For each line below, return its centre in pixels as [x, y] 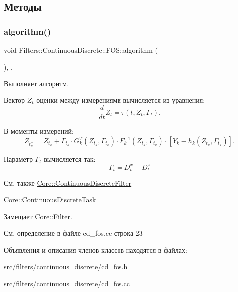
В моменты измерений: [39, 131]
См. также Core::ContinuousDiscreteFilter [68, 183]
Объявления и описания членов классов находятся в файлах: [96, 249]
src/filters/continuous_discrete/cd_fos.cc [67, 283]
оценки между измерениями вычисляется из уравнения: [121, 100]
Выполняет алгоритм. [37, 83]
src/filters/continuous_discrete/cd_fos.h [66, 266]
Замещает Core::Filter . [38, 216]
